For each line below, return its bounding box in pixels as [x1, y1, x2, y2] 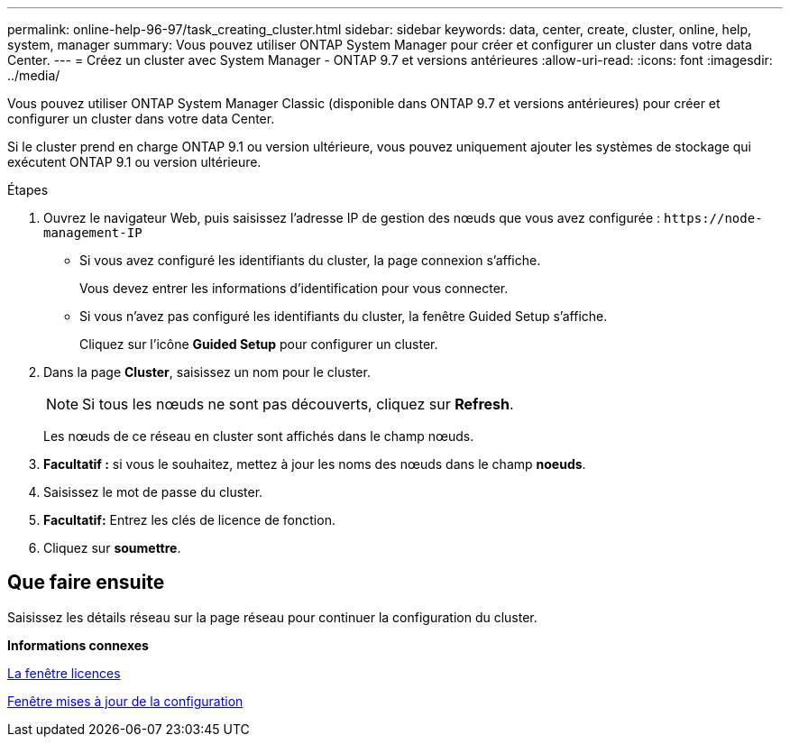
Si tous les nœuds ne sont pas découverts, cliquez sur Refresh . [82, 395, 514, 413]
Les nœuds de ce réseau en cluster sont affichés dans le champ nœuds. [43, 428, 474, 444]
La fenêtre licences [7, 665, 121, 681]
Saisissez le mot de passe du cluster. [43, 484, 263, 500]
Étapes [7, 182, 49, 197]
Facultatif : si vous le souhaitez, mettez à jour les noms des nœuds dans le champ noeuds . [43, 456, 586, 472]
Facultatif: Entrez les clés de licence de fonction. [43, 512, 335, 528]
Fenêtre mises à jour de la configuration [7, 693, 243, 709]
